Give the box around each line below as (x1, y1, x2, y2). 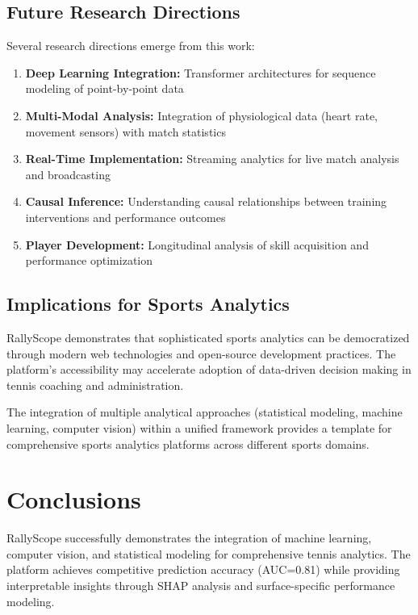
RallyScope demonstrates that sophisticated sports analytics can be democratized (6, 328, 410, 345)
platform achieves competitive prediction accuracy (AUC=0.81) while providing (6, 561, 400, 578)
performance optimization (25, 252, 153, 269)
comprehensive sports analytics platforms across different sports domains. (6, 435, 370, 452)
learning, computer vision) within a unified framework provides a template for (6, 419, 392, 436)
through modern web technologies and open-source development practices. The (6, 345, 396, 362)
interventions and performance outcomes (25, 208, 226, 225)
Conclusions (6, 483, 141, 516)
